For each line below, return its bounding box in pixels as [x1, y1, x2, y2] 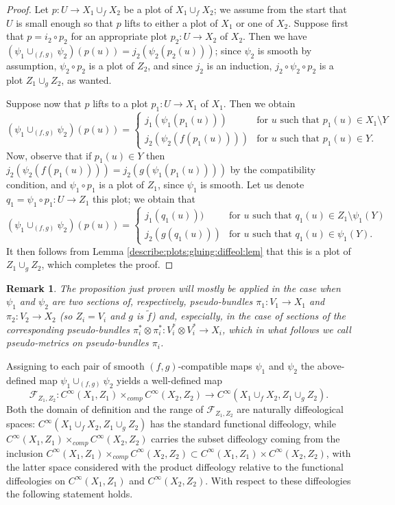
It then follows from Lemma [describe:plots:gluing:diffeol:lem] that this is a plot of [6, 243, 351, 258]
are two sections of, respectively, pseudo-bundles [51, 294, 253, 308]
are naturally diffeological [237, 402, 344, 416]
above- [317, 358, 345, 372]
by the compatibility [230, 162, 316, 177]
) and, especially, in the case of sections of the [151, 308, 346, 323]
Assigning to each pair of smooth [6, 358, 145, 372]
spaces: [6, 416, 36, 431]
